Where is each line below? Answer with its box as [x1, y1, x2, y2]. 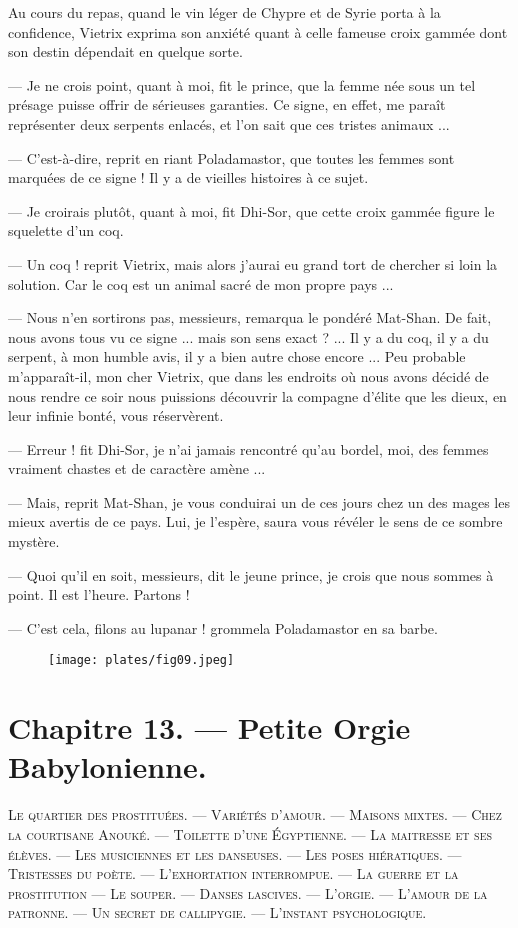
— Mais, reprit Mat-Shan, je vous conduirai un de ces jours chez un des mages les [8, 491, 510, 512]
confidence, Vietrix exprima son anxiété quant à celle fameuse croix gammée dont [8, 21, 508, 42]
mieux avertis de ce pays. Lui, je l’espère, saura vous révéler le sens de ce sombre [8, 511, 503, 532]
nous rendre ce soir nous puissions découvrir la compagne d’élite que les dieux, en [8, 385, 507, 406]
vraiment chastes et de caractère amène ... [8, 458, 266, 479]
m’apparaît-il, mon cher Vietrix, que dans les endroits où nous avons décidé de [8, 365, 489, 386]
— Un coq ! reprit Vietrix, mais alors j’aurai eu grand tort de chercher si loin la [8, 253, 498, 274]
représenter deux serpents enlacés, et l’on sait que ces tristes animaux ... [8, 113, 450, 134]
